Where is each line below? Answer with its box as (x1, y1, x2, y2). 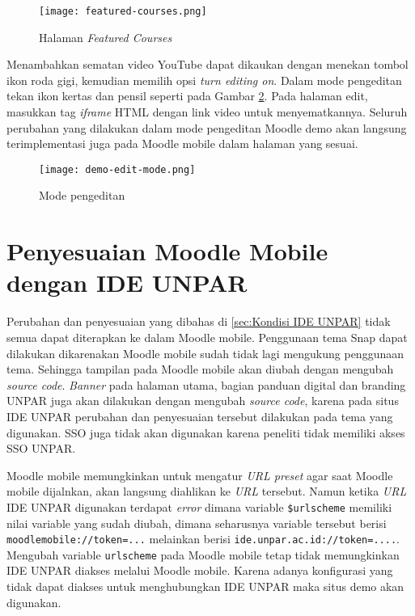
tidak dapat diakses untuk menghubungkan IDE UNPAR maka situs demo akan (6, 578, 404, 595)
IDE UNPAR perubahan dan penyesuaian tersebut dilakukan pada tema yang (6, 407, 393, 424)
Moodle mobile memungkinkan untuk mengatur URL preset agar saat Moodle (6, 466, 393, 483)
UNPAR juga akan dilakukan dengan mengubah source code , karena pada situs (6, 392, 399, 409)
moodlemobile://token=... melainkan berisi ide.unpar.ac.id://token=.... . (6, 530, 400, 547)
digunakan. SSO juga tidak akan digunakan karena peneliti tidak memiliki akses (6, 424, 405, 441)
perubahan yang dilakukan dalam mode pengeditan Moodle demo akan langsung (6, 119, 407, 136)
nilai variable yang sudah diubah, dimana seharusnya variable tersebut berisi (6, 514, 387, 531)
